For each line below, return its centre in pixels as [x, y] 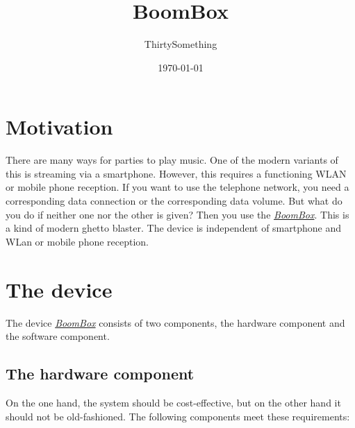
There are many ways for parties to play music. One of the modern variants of [172, 160]
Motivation [59, 127]
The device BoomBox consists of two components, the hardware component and [175, 322]
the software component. [58, 336]
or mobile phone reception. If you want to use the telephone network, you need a [177, 187]
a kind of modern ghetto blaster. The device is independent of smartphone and [173, 228]
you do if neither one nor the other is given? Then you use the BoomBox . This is [177, 214]
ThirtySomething [181, 44]
